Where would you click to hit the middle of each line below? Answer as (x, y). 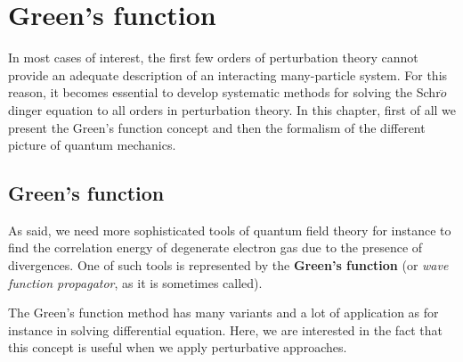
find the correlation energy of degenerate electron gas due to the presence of (215, 247)
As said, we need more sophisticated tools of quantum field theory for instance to (230, 230)
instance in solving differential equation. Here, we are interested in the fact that (226, 329)
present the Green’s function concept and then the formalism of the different (217, 127)
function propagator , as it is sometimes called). (135, 282)
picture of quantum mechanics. (92, 145)
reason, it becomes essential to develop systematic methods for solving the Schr (224, 92)
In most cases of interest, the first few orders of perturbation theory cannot (213, 58)
